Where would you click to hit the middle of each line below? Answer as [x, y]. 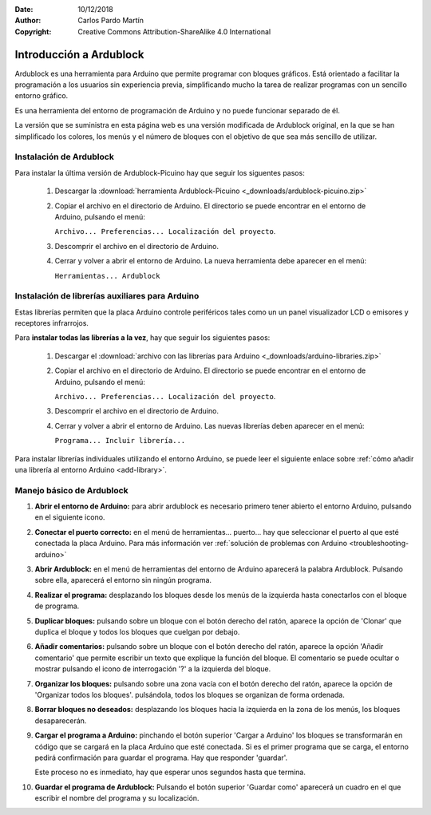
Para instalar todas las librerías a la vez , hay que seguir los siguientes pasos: [142, 338]
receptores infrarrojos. [52, 323]
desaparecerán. [61, 720]
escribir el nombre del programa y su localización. [117, 798]
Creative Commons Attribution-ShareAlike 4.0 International [174, 31]
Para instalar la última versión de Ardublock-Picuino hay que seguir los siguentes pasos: [160, 172]
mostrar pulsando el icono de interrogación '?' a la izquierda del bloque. [153, 669]
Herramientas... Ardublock [107, 276]
